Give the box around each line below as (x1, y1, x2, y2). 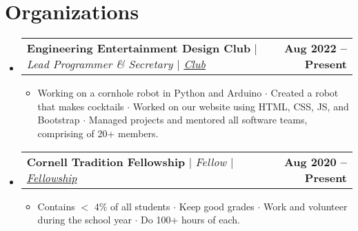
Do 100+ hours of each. (141, 212, 240, 227)
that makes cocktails (37, 99, 124, 113)
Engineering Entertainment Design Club (26, 40, 251, 57)
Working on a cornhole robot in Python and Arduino (37, 86, 262, 100)
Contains (37, 199, 75, 213)
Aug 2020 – (284, 153, 347, 170)
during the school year (37, 212, 132, 227)
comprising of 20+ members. (37, 125, 159, 140)
